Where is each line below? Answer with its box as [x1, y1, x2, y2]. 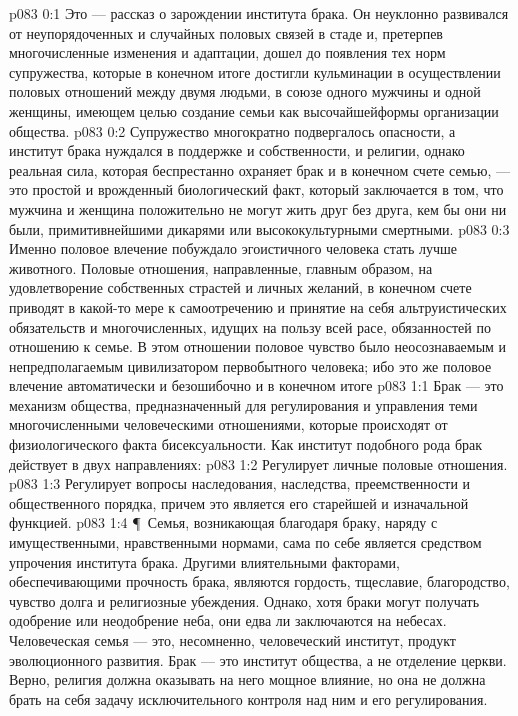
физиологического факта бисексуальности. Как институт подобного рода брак [9, 434, 483, 455]
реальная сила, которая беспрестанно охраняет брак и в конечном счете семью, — [9, 159, 510, 180]
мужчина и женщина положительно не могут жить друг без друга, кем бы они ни [9, 198, 507, 219]
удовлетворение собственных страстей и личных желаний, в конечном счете [9, 277, 472, 298]
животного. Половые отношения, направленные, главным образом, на [9, 257, 433, 278]
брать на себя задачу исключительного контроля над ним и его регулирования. [9, 688, 488, 709]
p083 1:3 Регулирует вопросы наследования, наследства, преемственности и [9, 473, 471, 494]
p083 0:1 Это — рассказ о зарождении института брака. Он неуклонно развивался [9, 3, 509, 23]
